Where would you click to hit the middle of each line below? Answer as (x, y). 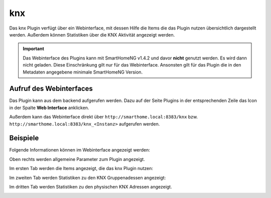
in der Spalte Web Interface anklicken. (49, 107)
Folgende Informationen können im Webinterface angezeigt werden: (80, 150)
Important (34, 49)
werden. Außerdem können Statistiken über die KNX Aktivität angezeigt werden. (92, 34)
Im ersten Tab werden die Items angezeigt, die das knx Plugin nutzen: (81, 168)
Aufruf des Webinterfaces (51, 89)
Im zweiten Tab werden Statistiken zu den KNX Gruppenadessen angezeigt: (88, 177)
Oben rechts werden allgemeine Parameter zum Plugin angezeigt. (77, 159)
